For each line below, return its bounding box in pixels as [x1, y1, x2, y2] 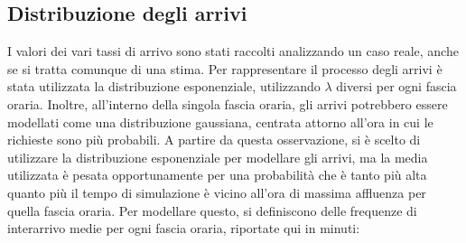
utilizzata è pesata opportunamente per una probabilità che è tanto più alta [7, 165, 427, 184]
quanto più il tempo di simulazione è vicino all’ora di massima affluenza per [7, 182, 426, 201]
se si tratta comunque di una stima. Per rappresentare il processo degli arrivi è [7, 59, 443, 78]
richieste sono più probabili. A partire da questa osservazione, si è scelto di [7, 130, 421, 149]
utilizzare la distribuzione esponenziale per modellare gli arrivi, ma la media [7, 147, 428, 166]
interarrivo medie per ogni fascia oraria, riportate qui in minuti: [7, 219, 360, 238]
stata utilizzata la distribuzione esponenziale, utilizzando [7, 77, 321, 96]
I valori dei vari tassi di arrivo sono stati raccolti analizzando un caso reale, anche [7, 42, 459, 61]
